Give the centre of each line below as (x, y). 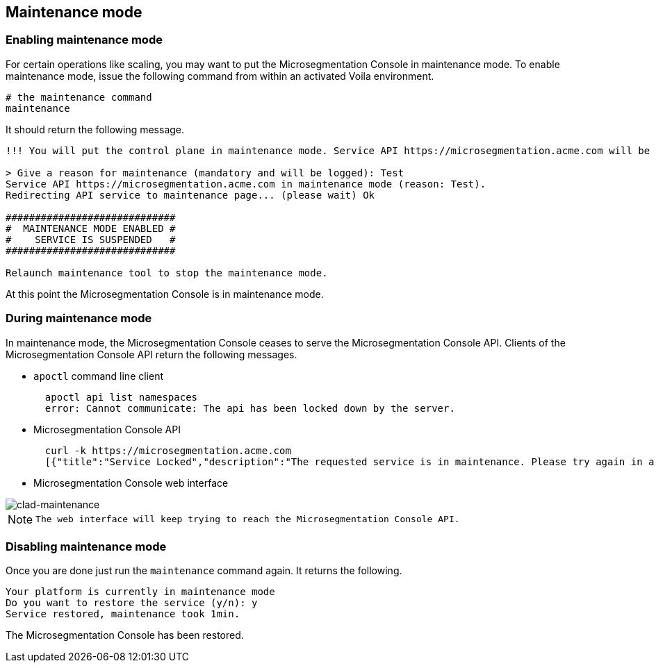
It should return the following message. (95, 129)
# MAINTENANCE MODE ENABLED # (91, 228)
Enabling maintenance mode (84, 40)
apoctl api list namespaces (121, 397)
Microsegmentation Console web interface (131, 483)
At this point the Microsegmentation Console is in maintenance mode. (165, 294)
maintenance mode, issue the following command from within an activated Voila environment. (220, 76)
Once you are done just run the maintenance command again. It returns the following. (204, 571)
